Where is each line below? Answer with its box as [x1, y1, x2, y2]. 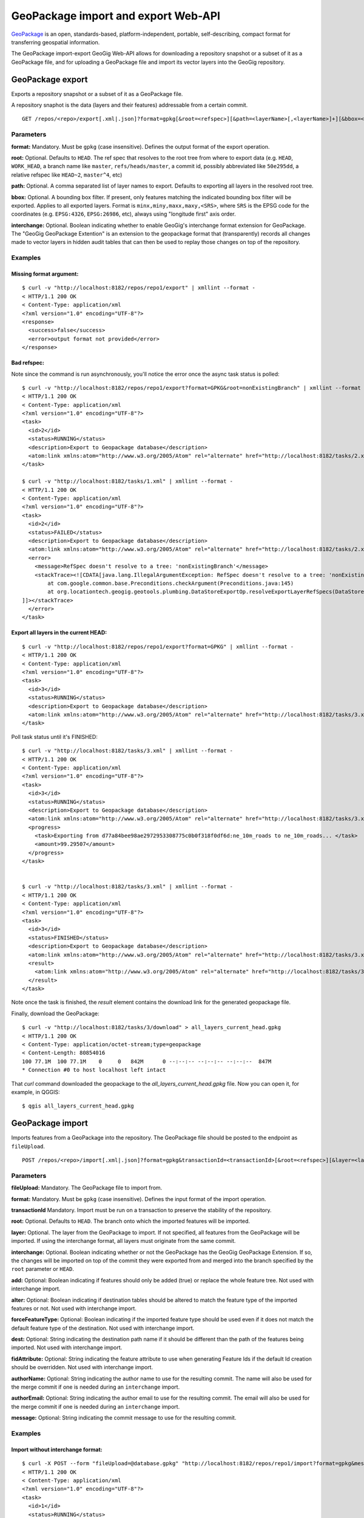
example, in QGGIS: [11, 1089, 60, 1095]
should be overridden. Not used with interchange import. [11, 1364, 153, 1371]
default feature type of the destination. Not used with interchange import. [11, 1324, 195, 1332]
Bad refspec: [11, 359, 45, 367]
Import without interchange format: [11, 1446, 103, 1453]
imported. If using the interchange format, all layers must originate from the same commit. [11, 1237, 236, 1245]
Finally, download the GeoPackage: [11, 1010, 99, 1017]
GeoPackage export [11, 74, 88, 84]
